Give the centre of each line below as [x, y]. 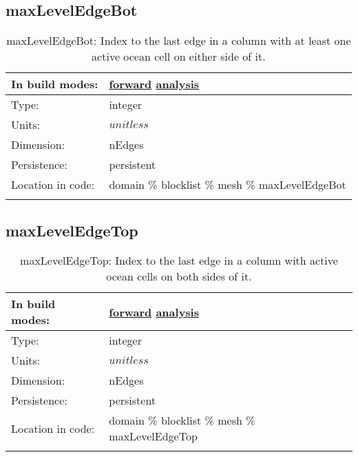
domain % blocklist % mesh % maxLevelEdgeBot [228, 185]
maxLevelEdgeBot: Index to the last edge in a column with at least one [179, 41]
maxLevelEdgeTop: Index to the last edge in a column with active [179, 261]
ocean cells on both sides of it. [179, 276]
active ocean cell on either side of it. [179, 57]
